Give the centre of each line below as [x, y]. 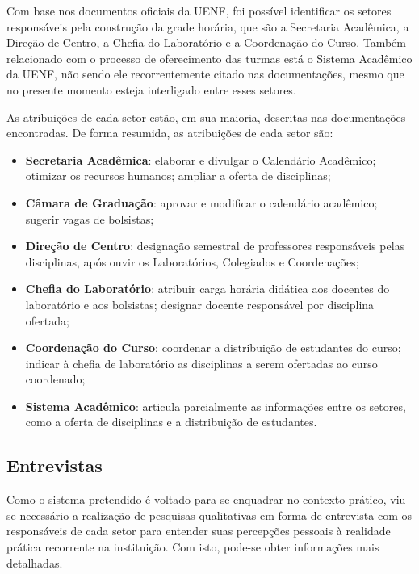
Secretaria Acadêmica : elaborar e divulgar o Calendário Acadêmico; [201, 159]
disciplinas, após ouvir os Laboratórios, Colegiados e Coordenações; [192, 261]
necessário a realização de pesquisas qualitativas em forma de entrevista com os [216, 515]
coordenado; [55, 379]
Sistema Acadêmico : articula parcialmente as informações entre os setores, [216, 406]
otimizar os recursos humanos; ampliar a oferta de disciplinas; [178, 176]
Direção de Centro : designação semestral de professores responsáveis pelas [215, 246]
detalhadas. [35, 562]
